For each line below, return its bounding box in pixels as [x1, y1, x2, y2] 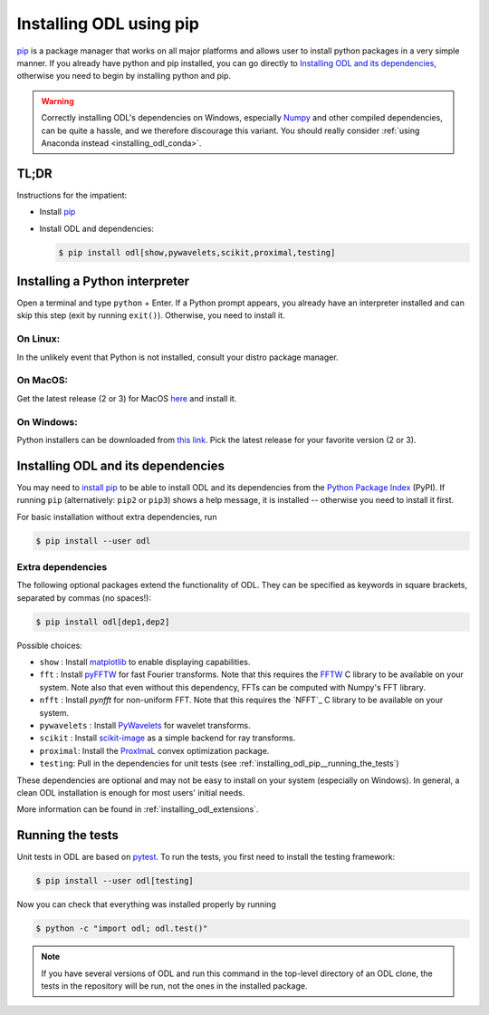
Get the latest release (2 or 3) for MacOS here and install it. [16, 392, 237, 403]
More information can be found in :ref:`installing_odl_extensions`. [16, 804, 259, 815]
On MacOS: [16, 374, 68, 387]
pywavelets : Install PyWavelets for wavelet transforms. [39, 720, 251, 730]
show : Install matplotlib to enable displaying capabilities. [39, 657, 251, 668]
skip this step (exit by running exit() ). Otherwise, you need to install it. [16, 310, 285, 321]
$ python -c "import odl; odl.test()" [35, 923, 208, 933]
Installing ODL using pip [16, 14, 199, 34]
